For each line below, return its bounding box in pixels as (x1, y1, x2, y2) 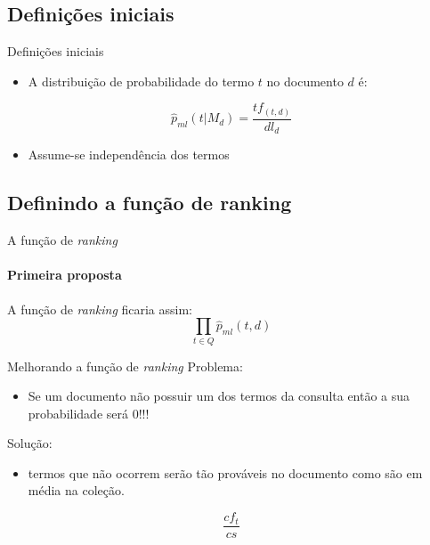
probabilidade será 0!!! (28, 403, 150, 422)
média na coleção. (28, 481, 125, 500)
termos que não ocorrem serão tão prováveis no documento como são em (28, 463, 423, 482)
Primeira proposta (7, 265, 122, 284)
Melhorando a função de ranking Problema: (7, 356, 243, 375)
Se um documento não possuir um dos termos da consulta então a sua (28, 386, 410, 405)
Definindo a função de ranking (7, 189, 292, 216)
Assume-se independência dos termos (28, 145, 230, 164)
